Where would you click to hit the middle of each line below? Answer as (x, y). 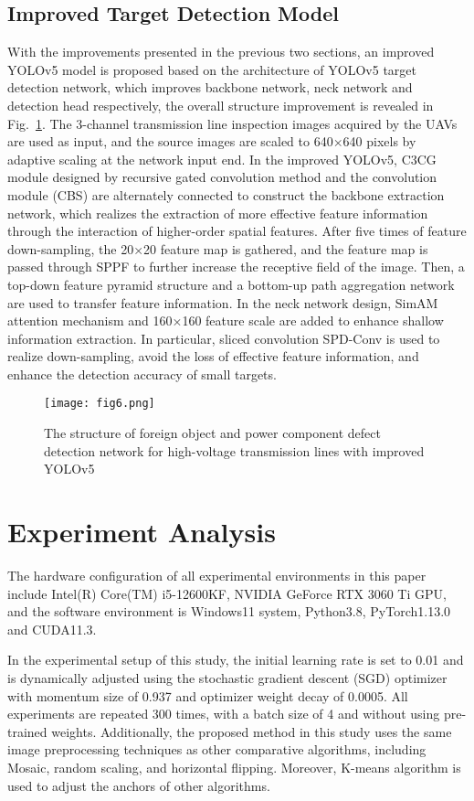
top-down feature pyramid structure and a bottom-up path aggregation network (231, 284)
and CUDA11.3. (52, 629)
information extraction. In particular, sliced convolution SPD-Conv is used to (224, 338)
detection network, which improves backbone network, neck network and (210, 87)
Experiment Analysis (142, 532)
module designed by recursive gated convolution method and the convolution (222, 177)
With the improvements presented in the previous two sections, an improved (221, 52)
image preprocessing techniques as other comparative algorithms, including (217, 749)
